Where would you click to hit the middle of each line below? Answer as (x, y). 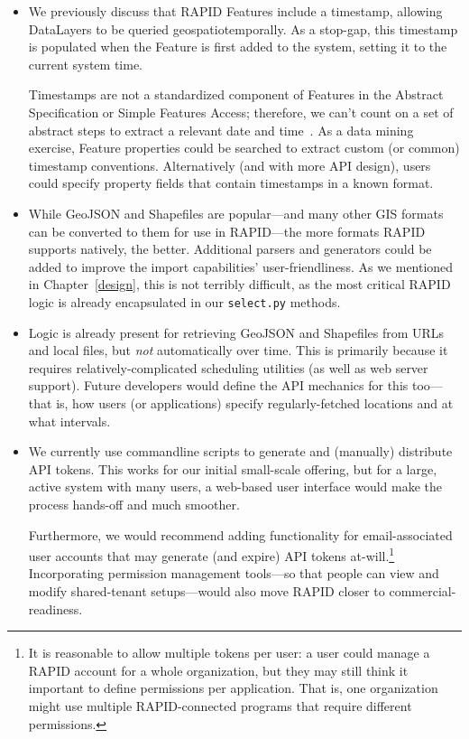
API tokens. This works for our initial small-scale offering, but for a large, (233, 468)
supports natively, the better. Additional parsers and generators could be (230, 249)
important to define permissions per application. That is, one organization (233, 688)
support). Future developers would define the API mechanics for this (218, 385)
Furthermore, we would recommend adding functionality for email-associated (240, 534)
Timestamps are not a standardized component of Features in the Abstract (236, 94)
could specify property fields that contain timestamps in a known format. (231, 183)
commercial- (423, 590)
